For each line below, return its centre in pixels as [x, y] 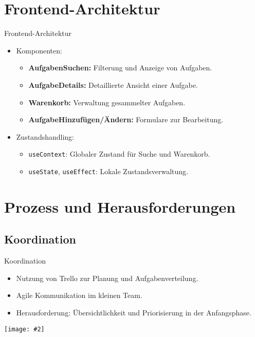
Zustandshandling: [45, 136]
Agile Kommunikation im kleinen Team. [79, 295]
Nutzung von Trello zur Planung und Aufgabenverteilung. [107, 278]
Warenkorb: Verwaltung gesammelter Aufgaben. [107, 102]
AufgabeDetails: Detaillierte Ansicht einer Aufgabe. [113, 85]
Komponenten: [39, 50]
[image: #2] [24, 329]
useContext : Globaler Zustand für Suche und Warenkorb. [119, 154]
